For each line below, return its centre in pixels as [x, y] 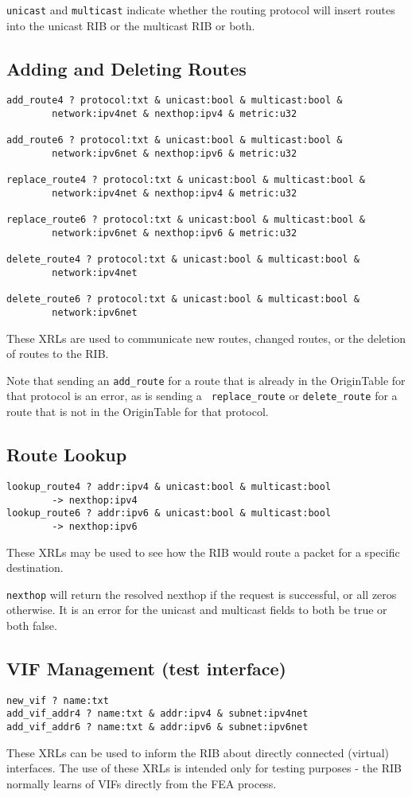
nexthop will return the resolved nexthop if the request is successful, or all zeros [202, 594]
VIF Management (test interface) [146, 668]
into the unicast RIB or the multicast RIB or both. [131, 25]
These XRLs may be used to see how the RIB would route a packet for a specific [203, 552]
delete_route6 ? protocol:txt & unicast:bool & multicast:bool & [183, 299]
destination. [35, 568]
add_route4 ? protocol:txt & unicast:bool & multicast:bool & [175, 101]
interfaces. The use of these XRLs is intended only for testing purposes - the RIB [204, 768]
